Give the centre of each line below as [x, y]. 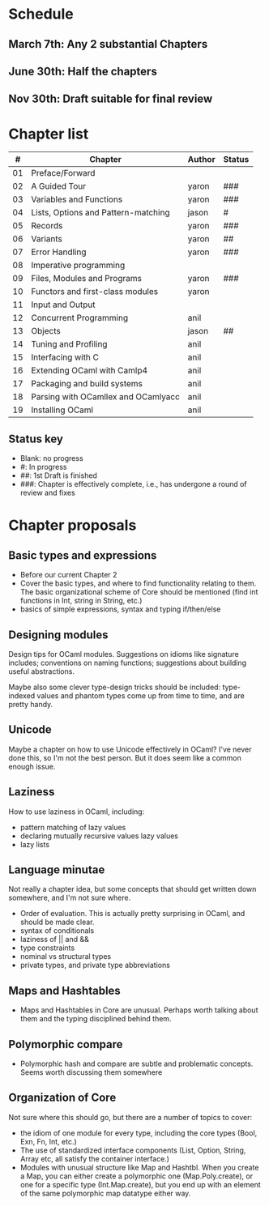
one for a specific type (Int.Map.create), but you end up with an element [140, 1184]
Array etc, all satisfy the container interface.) [95, 1158]
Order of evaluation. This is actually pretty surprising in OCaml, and [132, 914]
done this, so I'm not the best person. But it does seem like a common [125, 757]
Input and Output [63, 305]
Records [47, 226]
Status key [36, 439]
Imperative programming [78, 266]
